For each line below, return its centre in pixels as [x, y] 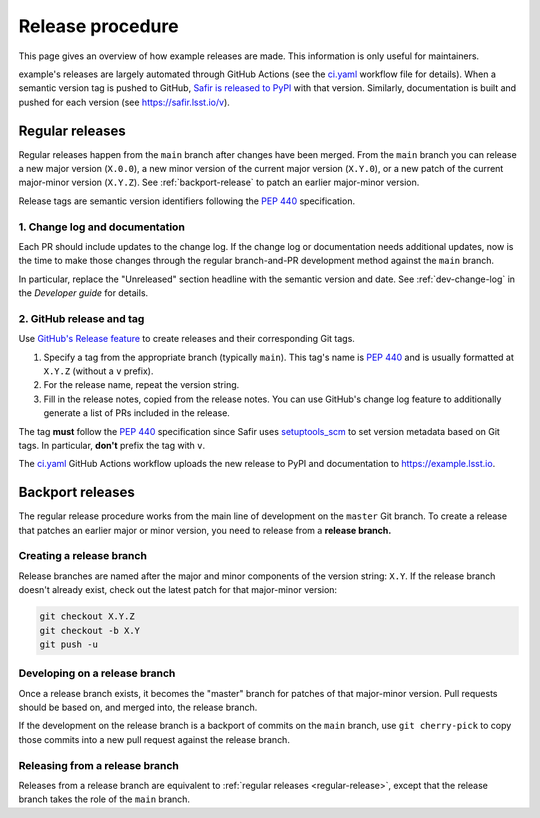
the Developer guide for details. [83, 293]
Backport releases [76, 492]
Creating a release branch [82, 556]
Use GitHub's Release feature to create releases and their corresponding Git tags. [186, 339]
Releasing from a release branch [98, 765]
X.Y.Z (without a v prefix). [98, 371]
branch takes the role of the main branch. [104, 799]
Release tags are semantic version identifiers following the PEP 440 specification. [186, 201]
